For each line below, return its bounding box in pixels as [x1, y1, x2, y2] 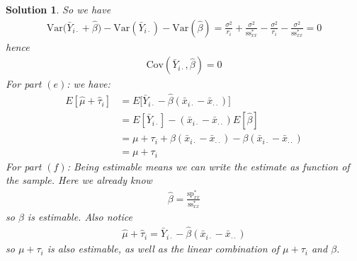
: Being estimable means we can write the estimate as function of [67, 158, 350, 173]
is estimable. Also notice [27, 209, 132, 224]
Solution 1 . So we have [6, 2, 111, 16]
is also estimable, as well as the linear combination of [47, 241, 280, 256]
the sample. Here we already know [6, 173, 152, 187]
